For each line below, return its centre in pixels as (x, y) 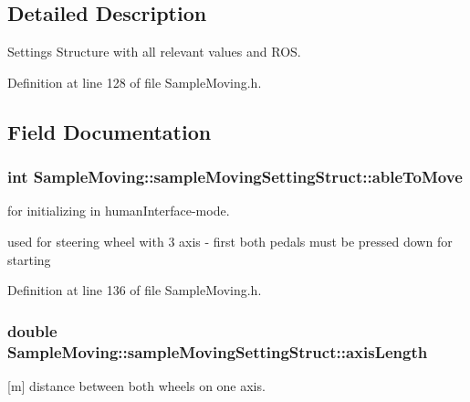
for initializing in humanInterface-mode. (119, 211)
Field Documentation (110, 131)
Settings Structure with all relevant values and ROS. (154, 52)
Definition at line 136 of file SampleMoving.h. (135, 290)
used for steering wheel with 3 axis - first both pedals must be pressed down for (230, 241)
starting (29, 259)
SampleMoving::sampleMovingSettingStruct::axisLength (218, 351)
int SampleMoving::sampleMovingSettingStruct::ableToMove (235, 177)
